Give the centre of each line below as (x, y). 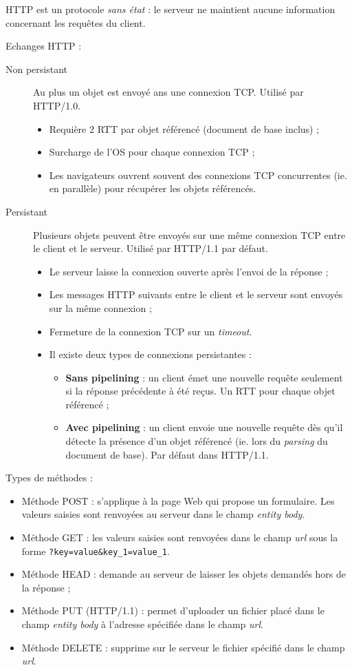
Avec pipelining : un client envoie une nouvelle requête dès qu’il (204, 427)
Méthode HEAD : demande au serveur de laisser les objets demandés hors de (184, 574)
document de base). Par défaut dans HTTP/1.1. (167, 454)
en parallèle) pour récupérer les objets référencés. (153, 188)
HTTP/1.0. (57, 105)
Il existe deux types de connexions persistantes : (150, 354)
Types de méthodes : (49, 478)
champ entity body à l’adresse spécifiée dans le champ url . (142, 624)
